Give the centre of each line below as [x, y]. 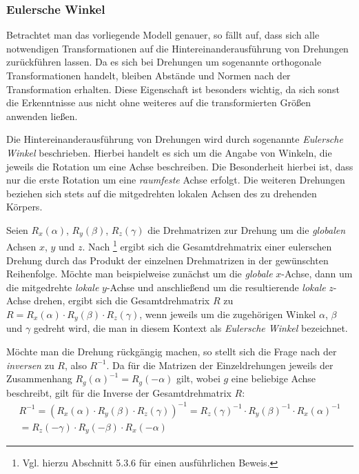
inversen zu [30, 365]
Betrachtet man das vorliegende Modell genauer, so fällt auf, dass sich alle [163, 35]
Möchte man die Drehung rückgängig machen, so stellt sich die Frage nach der [172, 352]
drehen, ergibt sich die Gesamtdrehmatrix [122, 300]
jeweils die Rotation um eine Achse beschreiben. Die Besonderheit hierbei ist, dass [180, 166]
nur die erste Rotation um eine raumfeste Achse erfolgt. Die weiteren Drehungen [176, 180]
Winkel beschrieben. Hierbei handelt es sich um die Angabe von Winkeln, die [169, 152]
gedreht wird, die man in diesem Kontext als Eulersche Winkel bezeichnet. [191, 328]
